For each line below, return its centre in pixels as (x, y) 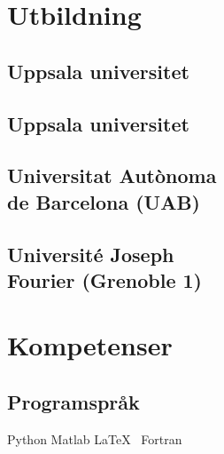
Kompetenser (90, 345)
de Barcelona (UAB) (104, 201)
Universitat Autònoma (112, 175)
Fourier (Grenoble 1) (104, 279)
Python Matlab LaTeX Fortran (95, 438)
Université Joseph (91, 254)
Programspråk (73, 402)
